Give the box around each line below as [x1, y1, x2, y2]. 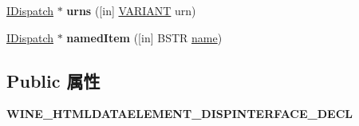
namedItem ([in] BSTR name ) [66, 29, 223, 45]
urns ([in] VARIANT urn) [66, 2, 196, 18]
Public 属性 [6, 68, 101, 93]
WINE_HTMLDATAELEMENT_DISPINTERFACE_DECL [6, 105, 353, 122]
